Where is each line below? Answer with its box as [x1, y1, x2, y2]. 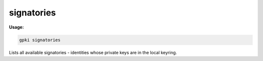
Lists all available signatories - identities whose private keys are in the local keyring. [9, 49, 177, 55]
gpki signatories [19, 37, 61, 43]
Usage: [9, 24, 24, 30]
